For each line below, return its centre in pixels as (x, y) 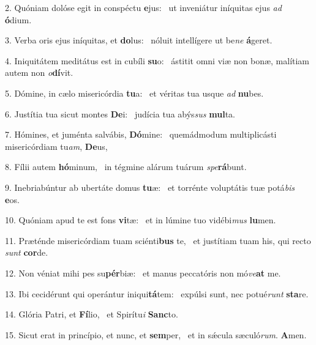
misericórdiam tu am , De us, (56, 146)
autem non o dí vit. (39, 72)
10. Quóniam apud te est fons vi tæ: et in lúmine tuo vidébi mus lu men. (141, 220)
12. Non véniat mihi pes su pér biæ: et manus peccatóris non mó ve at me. (143, 273)
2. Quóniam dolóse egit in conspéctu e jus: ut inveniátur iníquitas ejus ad (143, 7)
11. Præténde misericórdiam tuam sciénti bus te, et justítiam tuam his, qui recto (158, 240)
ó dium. (18, 19)
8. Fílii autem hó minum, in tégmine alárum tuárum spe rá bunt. (126, 167)
